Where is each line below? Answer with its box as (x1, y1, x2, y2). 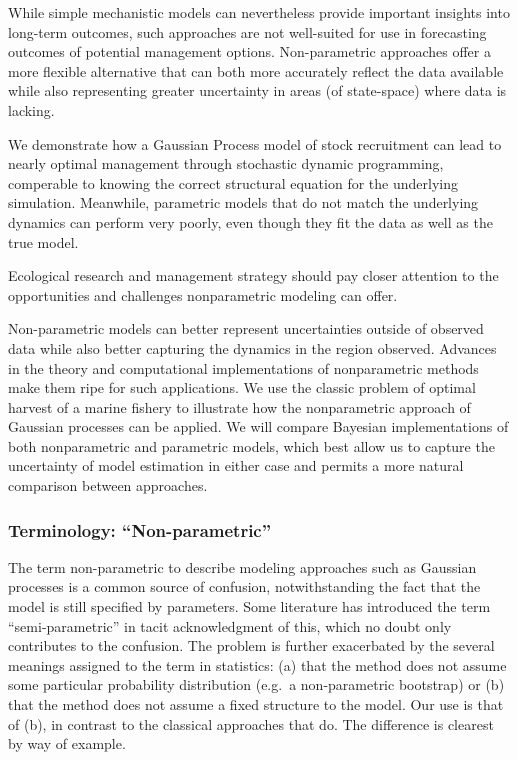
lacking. (8, 99, 55, 120)
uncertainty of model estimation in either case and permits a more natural (8, 455, 464, 476)
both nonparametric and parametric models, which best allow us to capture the (8, 435, 495, 456)
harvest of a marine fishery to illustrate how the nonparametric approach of (8, 396, 471, 417)
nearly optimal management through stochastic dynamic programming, (8, 153, 444, 174)
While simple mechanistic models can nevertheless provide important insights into (8, 2, 510, 22)
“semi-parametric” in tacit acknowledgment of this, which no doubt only (8, 615, 452, 636)
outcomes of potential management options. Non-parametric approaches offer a (8, 41, 491, 62)
